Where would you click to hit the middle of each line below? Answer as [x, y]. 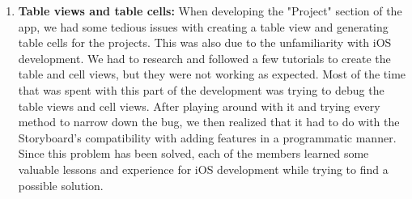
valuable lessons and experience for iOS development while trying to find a [203, 169]
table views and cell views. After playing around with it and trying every [199, 106]
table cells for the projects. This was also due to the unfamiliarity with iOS [205, 42]
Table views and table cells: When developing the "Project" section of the [210, 11]
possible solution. [61, 185]
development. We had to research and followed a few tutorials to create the [204, 58]
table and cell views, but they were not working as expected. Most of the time [212, 74]
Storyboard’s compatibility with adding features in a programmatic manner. [207, 137]
